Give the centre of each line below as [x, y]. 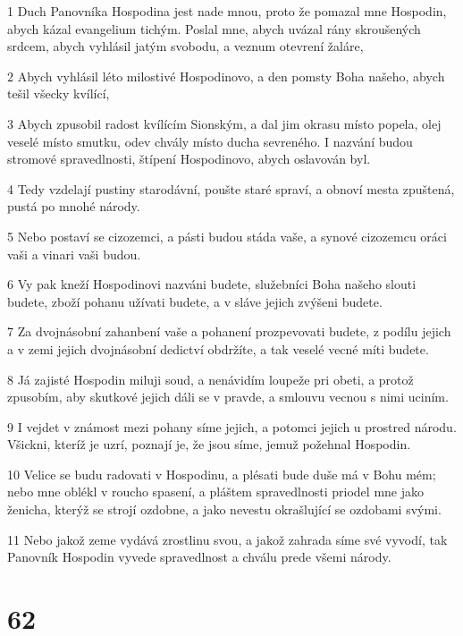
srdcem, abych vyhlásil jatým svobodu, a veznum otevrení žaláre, [185, 46]
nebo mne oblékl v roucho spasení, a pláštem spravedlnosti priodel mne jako [216, 492]
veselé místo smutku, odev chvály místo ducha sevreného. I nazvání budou [210, 141]
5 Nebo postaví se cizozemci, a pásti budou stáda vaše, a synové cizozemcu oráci [227, 236]
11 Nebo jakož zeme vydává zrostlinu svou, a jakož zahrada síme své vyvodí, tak [227, 539]
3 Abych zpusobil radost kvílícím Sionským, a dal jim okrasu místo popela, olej [224, 123]
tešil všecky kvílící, [59, 93]
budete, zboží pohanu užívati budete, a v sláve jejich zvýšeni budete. [195, 301]
